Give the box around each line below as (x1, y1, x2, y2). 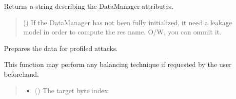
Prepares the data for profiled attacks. (4, 43, 118, 53)
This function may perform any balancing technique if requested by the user (4, 59, 232, 69)
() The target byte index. (35, 85, 110, 95)
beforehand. (4, 68, 39, 79)
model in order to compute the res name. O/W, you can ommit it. (23, 27, 221, 37)
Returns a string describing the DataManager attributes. (4, 1, 174, 11)
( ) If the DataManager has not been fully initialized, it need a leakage (23, 17, 232, 27)
